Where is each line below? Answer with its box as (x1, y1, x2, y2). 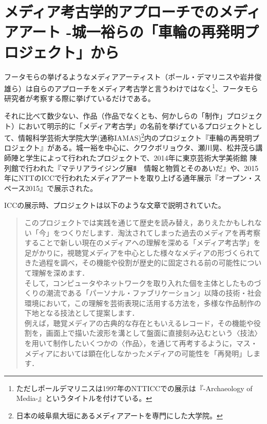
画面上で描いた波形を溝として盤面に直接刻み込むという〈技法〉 (46, 327, 262, 338)
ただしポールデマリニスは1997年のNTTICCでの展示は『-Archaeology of (16, 382, 253, 393)
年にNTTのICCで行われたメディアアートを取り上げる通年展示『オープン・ (4, 172, 254, 183)
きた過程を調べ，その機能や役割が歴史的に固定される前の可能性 (24, 257, 240, 268)
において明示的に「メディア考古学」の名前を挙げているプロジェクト (18, 120, 248, 131)
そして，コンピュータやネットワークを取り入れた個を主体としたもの (24, 277, 254, 288)
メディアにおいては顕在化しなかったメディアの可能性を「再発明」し (24, 348, 254, 358)
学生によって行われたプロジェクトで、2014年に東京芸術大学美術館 (25, 152, 247, 163)
